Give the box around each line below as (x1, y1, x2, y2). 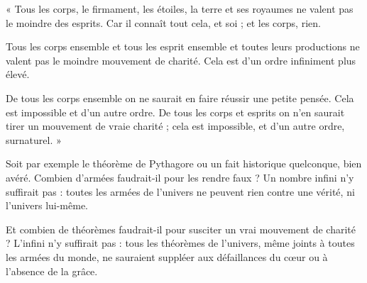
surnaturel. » (6, 132, 62, 147)
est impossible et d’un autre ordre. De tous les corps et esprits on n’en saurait (6, 104, 345, 119)
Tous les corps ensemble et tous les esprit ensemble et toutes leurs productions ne (6, 39, 360, 54)
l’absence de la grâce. (6, 263, 98, 278)
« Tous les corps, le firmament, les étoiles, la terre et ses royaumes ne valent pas (6, 1, 354, 16)
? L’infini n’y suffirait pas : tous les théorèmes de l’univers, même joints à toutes (6, 235, 355, 250)
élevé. (6, 67, 30, 82)
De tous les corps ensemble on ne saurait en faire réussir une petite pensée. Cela (6, 90, 354, 105)
